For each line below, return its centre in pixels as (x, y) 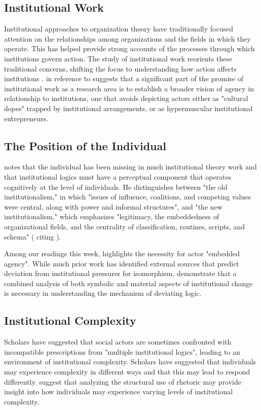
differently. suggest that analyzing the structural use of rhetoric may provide (123, 381)
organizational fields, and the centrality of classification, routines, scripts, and (125, 226)
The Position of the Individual (85, 145)
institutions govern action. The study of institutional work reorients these (118, 58)
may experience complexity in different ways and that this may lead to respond (127, 372)
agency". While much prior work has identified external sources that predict (122, 263)
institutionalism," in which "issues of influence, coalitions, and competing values (128, 197)
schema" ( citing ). (33, 236)
